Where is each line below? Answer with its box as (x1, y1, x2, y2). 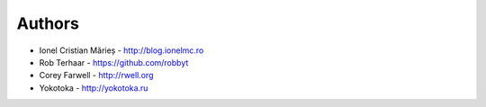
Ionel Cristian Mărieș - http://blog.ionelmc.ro (39, 45, 204, 56)
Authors (16, 13, 80, 33)
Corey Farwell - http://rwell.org (39, 70, 154, 81)
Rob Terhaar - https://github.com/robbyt (39, 57, 189, 67)
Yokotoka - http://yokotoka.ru (39, 82, 148, 94)
